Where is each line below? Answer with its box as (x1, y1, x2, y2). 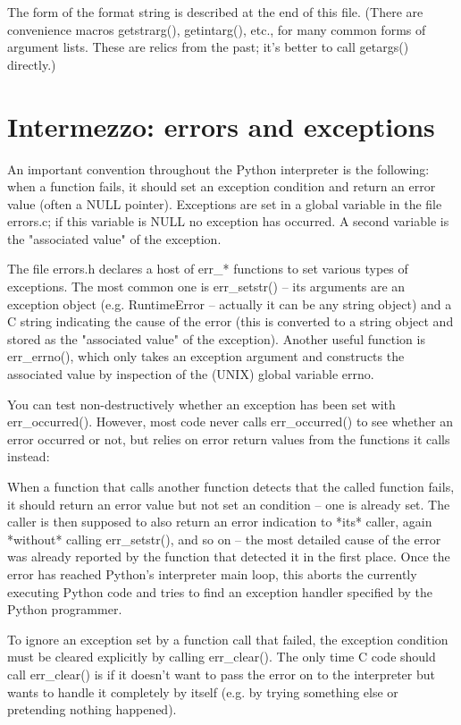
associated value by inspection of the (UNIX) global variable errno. (7, 365, 374, 384)
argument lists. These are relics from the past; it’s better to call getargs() (7, 38, 409, 56)
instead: (7, 447, 50, 466)
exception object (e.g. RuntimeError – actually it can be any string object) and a (7, 294, 452, 313)
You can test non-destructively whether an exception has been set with (7, 394, 396, 413)
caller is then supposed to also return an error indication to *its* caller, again (7, 512, 432, 531)
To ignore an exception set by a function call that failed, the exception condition (7, 629, 448, 648)
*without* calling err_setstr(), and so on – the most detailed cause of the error (7, 529, 441, 548)
